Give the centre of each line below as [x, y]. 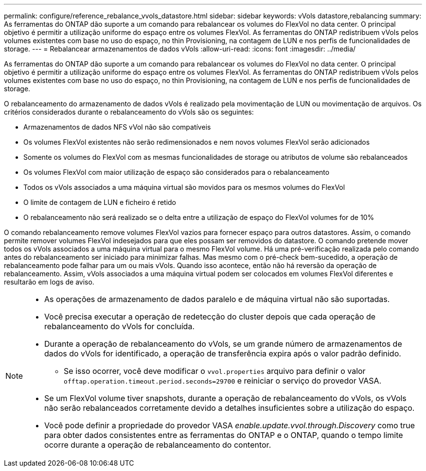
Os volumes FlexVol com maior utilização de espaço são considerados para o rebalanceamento [177, 172]
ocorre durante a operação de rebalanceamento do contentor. [158, 445]
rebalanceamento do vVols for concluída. [119, 326]
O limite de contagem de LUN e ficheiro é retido [100, 202]
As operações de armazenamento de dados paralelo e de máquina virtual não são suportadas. [217, 299]
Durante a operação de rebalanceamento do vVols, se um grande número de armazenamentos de [223, 344]
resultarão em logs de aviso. [49, 282]
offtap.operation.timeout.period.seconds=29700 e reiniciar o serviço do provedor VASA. [223, 381]
